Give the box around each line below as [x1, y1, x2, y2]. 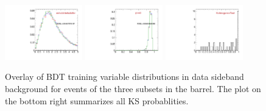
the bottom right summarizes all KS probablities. [5, 94, 189, 107]
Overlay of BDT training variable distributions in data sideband [5, 70, 244, 83]
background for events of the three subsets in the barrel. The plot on [5, 82, 261, 95]
